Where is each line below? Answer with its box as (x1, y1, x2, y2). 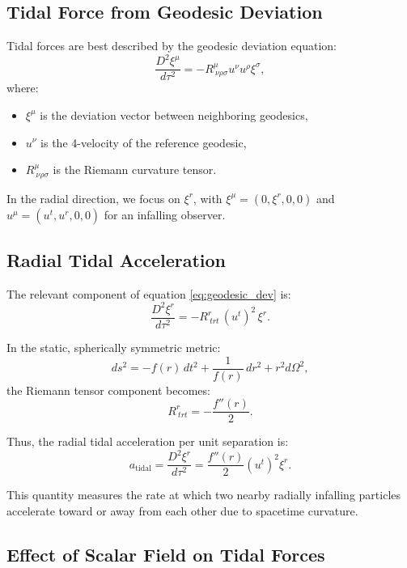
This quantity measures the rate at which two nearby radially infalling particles (6, 486, 401, 503)
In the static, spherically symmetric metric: (6, 338, 221, 355)
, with (193, 189, 223, 206)
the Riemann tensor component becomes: (6, 381, 210, 398)
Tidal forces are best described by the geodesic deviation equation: (6, 37, 337, 54)
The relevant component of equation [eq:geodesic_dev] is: (6, 285, 291, 302)
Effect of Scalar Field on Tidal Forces (6, 542, 325, 566)
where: (6, 79, 39, 96)
